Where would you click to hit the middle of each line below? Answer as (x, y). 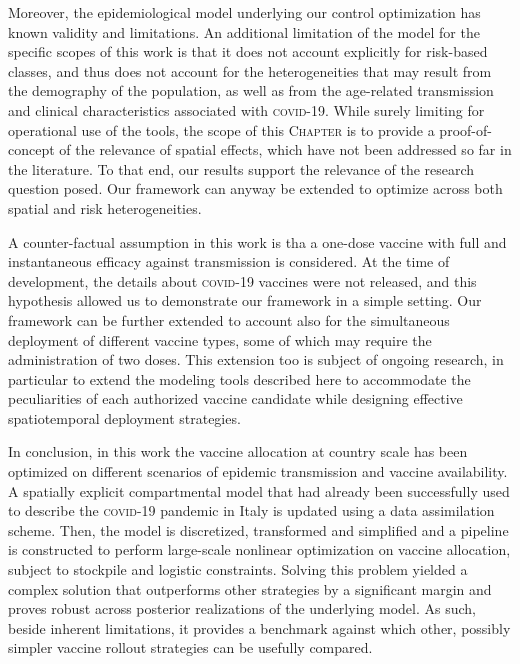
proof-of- (465, 129)
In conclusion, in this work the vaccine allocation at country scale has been (238, 451)
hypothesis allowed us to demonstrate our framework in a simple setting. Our (245, 300)
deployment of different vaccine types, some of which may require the (220, 339)
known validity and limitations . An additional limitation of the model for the (244, 31)
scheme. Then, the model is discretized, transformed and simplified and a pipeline (258, 529)
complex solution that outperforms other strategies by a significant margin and (250, 588)
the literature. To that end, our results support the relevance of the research (241, 168)
